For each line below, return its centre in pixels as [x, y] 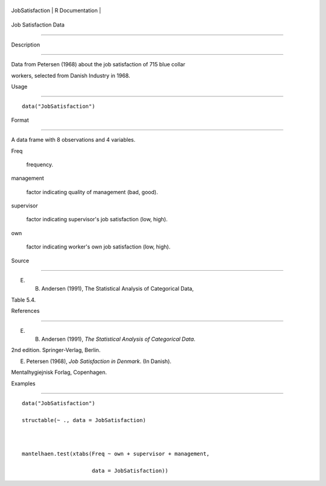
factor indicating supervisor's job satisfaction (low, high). [97, 219]
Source [20, 260]
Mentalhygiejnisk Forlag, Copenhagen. [59, 372]
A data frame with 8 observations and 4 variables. [73, 140]
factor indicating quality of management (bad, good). [92, 192]
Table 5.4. [24, 300]
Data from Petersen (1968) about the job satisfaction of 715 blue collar [98, 65]
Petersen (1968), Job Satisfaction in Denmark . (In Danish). [99, 361]
